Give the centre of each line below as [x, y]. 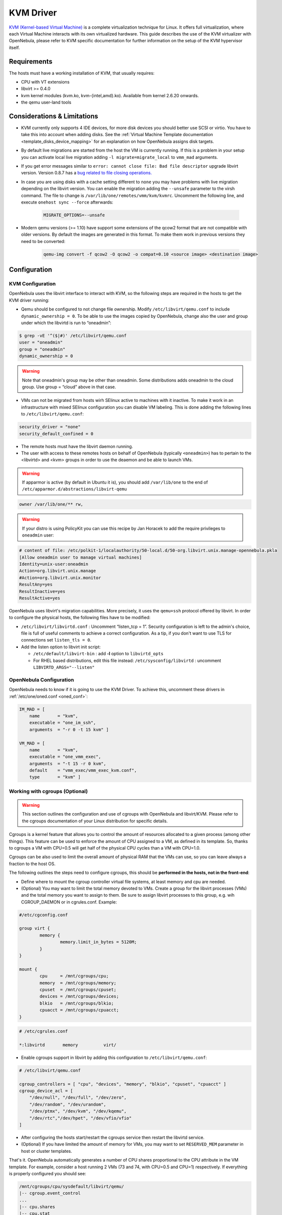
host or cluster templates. [47, 1151]
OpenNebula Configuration [41, 679]
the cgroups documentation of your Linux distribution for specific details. [95, 821]
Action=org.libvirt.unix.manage [58, 571]
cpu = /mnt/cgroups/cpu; [74, 976]
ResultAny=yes [36, 585]
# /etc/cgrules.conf [43, 1031]
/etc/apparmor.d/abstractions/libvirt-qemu [74, 489]
